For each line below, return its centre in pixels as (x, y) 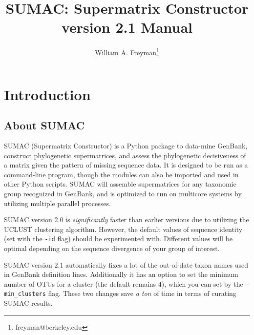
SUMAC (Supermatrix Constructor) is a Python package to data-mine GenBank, (126, 145)
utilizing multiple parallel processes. (57, 203)
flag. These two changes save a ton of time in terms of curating (142, 293)
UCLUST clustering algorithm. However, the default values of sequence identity (123, 229)
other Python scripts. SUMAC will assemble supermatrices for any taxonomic (120, 184)
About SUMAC (44, 125)
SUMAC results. (28, 303)
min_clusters (25, 294)
